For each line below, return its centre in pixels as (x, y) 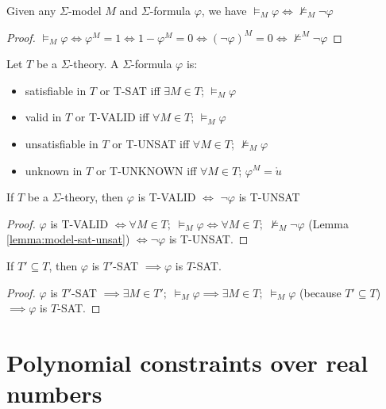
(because (320, 292)
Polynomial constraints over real (187, 362)
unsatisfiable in (62, 143)
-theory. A (94, 64)
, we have (224, 10)
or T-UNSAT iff (151, 143)
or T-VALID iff (112, 117)
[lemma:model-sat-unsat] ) (68, 239)
